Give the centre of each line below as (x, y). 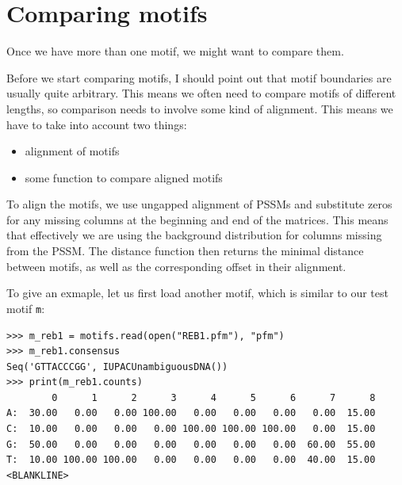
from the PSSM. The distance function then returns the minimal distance (185, 251)
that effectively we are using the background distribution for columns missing (194, 235)
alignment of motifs (72, 151)
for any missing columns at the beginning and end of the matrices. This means (197, 219)
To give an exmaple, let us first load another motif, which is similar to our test (197, 293)
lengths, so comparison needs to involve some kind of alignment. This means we (200, 108)
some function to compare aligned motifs (124, 177)
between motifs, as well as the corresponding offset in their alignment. (176, 266)
